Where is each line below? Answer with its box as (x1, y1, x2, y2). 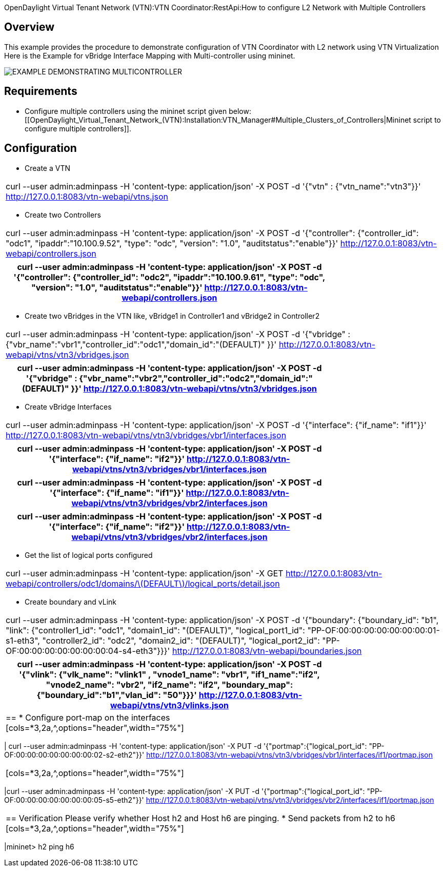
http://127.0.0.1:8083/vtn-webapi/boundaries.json (172, 645, 362, 656)
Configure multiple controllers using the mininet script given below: (25, 106, 251, 115)
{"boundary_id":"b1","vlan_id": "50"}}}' (36, 689, 197, 700)
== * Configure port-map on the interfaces (6, 712, 170, 723)
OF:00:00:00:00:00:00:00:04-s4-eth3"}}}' (6, 645, 170, 656)
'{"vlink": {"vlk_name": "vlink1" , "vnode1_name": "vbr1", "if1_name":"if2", (19, 669, 320, 680)
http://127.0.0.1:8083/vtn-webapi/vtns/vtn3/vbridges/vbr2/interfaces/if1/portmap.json (146, 795, 434, 804)
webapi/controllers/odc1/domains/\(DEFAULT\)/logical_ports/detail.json (6, 578, 280, 589)
